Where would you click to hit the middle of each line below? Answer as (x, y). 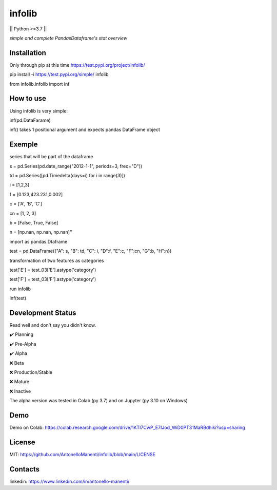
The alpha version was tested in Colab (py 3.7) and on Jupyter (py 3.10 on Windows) (99, 401)
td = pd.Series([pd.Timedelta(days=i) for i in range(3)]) (67, 175)
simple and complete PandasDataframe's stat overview (68, 38)
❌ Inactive (20, 391)
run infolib (20, 289)
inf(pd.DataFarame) (30, 120)
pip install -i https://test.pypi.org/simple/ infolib (59, 74)
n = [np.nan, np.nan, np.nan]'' (41, 232)
